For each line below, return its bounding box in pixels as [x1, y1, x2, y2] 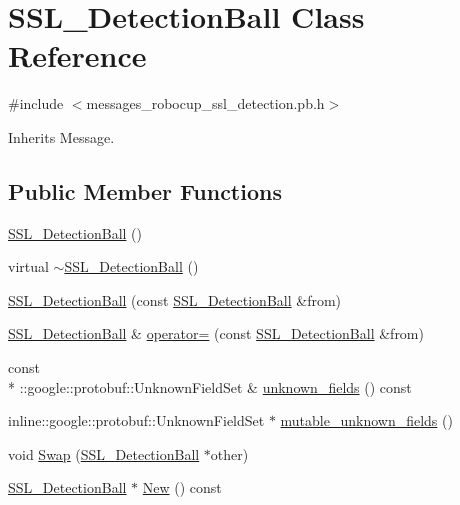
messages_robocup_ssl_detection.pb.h [86, 93, 325, 114]
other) [210, 443, 249, 464]
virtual [8, 256, 49, 277]
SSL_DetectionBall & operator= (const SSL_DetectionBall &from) [8, 323, 424, 344]
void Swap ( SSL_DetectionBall [8, 443, 200, 464]
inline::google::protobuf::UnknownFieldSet [8, 410, 265, 431]
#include [8, 93, 64, 114]
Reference [8, 35, 147, 76]
